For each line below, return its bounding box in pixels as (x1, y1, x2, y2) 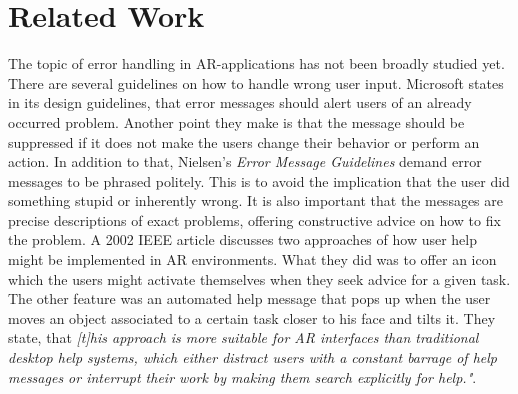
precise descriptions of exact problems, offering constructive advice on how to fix (8, 209, 501, 230)
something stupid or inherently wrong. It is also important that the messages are (8, 190, 503, 211)
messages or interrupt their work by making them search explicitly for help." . (8, 366, 477, 387)
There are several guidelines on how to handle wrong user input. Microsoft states (8, 72, 504, 93)
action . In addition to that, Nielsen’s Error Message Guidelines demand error (8, 151, 482, 172)
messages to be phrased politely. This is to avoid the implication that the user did (8, 170, 510, 191)
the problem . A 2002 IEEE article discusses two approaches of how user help (8, 229, 478, 250)
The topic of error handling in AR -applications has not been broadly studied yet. (8, 53, 505, 74)
